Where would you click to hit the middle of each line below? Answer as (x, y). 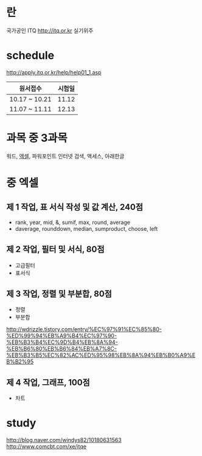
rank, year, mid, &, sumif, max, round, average (73, 222)
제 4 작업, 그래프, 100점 (48, 382)
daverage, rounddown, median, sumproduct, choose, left (86, 228)
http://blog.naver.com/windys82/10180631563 (64, 440)
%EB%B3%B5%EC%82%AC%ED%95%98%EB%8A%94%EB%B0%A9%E (101, 355)
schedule (30, 56)
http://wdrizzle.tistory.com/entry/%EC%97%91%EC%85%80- (84, 329)
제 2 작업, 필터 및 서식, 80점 (55, 249)
